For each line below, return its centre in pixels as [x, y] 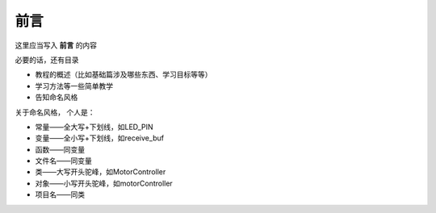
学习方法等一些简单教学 [74, 86]
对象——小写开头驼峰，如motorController [104, 183]
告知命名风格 [57, 98]
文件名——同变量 [63, 161]
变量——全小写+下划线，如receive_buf [100, 138]
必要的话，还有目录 [47, 60]
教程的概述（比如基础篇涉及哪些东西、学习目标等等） [124, 75]
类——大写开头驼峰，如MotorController [101, 172]
